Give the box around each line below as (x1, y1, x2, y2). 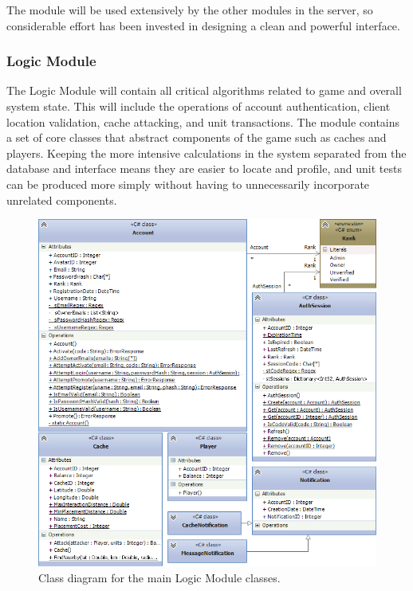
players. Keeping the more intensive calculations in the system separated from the (6, 144, 407, 161)
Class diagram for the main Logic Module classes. (38, 569, 281, 585)
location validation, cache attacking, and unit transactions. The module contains (6, 113, 400, 130)
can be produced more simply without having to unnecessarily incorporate (6, 175, 370, 192)
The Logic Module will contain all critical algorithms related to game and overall (6, 82, 402, 99)
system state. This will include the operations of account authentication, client (6, 98, 391, 114)
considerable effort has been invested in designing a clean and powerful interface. (6, 17, 400, 33)
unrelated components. (6, 191, 117, 208)
